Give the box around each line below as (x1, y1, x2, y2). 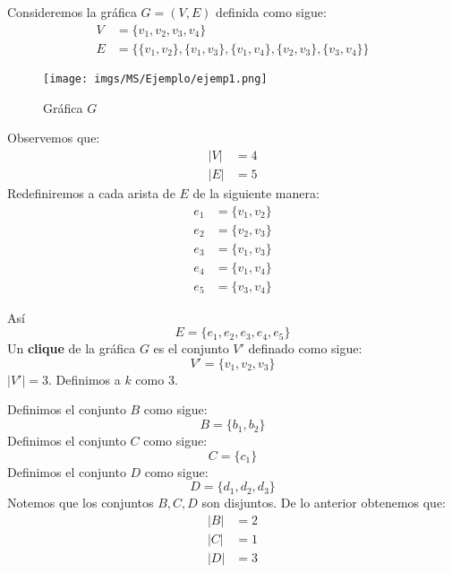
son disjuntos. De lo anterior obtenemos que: (201, 493, 447, 512)
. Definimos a (47, 369, 121, 388)
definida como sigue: (216, 3, 327, 22)
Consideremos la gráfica (7, 3, 137, 22)
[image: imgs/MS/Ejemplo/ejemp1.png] (43, 73, 268, 86)
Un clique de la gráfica (7, 339, 136, 358)
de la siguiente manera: (192, 183, 320, 202)
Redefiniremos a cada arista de (7, 183, 175, 202)
